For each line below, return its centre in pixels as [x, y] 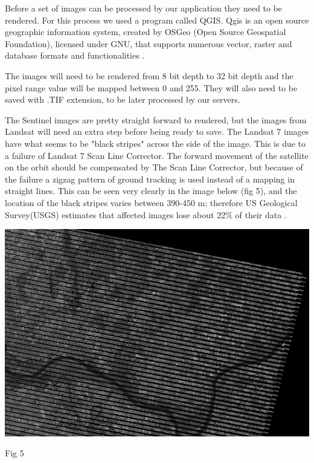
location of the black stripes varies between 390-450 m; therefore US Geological [151, 202]
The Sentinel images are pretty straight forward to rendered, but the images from [156, 119]
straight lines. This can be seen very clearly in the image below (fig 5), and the [151, 191]
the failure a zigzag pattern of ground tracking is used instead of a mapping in [150, 179]
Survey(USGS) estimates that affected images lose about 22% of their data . [146, 214]
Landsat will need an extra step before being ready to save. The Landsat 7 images [157, 131]
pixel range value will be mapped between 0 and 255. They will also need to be [151, 87]
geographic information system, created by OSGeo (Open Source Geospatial [146, 32]
